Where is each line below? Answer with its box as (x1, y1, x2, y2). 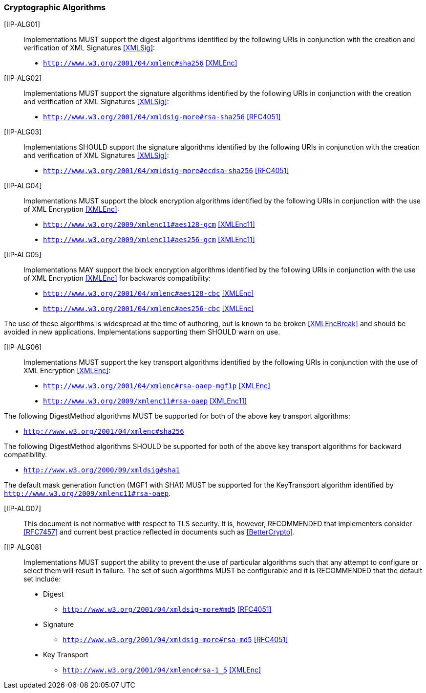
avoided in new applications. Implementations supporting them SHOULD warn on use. (4, 328, 280, 336)
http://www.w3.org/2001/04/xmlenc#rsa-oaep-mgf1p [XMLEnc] (43, 381, 271, 390)
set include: (23, 575, 61, 583)
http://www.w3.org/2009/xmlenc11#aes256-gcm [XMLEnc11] (43, 235, 255, 244)
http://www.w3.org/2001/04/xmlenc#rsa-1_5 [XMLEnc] (63, 666, 261, 674)
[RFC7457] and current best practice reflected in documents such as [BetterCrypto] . (23, 528, 295, 537)
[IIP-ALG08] (4, 543, 42, 552)
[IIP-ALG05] (4, 250, 42, 259)
